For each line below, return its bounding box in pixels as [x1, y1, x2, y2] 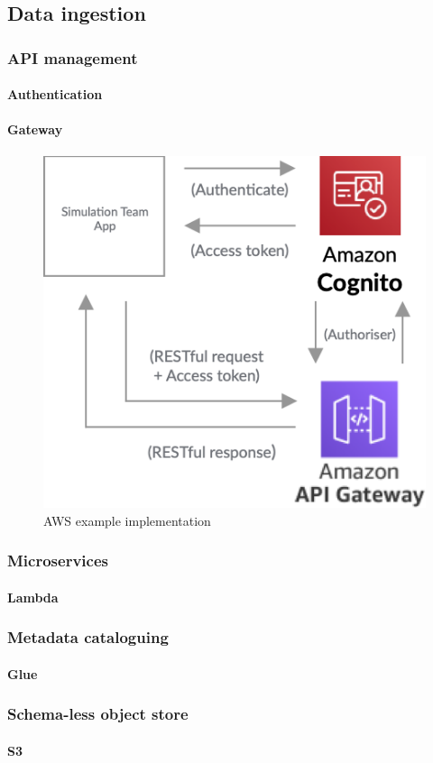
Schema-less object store [7, 703, 189, 725]
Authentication [7, 85, 103, 104]
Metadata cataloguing [7, 626, 169, 648]
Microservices [7, 549, 108, 572]
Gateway [7, 120, 63, 139]
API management [7, 46, 138, 69]
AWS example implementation [43, 510, 211, 529]
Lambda [7, 587, 59, 606]
